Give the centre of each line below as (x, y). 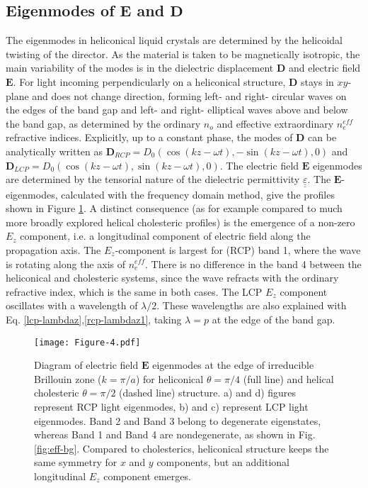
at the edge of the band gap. (274, 319)
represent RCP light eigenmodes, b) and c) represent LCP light (171, 406)
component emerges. (147, 476)
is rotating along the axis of (65, 264)
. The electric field (259, 165)
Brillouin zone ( (68, 378)
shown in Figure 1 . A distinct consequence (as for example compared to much (174, 208)
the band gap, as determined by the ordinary (103, 123)
